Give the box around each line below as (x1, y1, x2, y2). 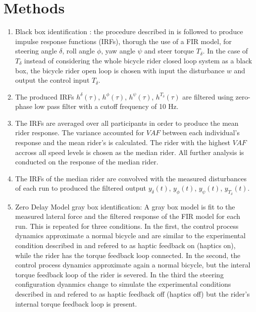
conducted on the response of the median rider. (15, 156, 158, 167)
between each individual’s (162, 127, 240, 138)
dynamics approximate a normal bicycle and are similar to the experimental (15, 230, 246, 241)
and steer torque (144, 46, 194, 56)
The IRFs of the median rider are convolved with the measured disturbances (15, 173, 247, 183)
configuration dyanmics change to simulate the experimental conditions (15, 279, 231, 289)
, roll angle (62, 46, 95, 56)
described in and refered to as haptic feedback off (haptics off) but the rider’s (15, 288, 250, 299)
